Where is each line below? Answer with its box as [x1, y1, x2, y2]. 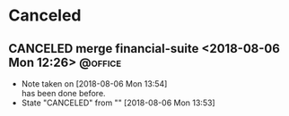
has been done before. [21, 88, 106, 98]
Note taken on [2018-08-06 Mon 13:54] [21, 79, 168, 89]
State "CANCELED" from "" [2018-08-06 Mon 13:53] [21, 97, 216, 108]
